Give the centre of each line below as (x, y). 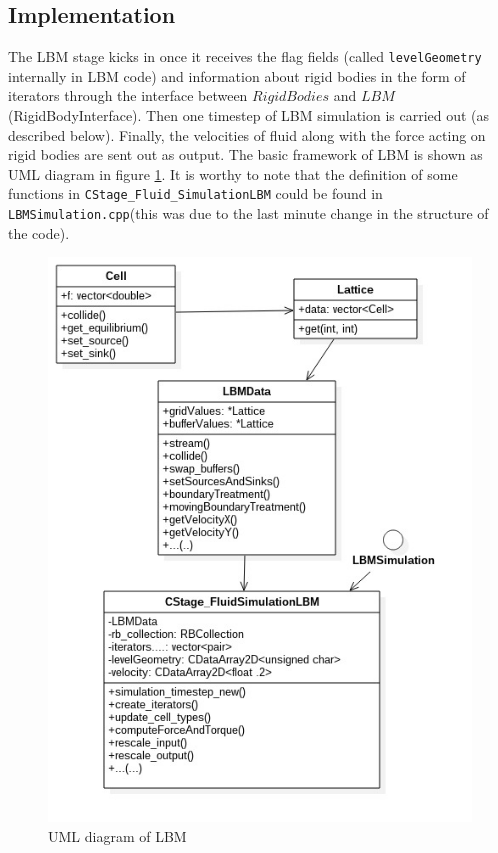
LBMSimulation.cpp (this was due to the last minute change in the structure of (248, 213)
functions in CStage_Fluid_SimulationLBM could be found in (195, 193)
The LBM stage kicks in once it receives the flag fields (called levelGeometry (245, 56)
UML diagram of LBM (117, 835)
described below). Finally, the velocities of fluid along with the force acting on (247, 134)
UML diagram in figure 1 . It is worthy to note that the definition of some (233, 173)
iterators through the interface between (128, 95)
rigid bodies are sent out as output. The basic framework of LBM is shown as (245, 154)
